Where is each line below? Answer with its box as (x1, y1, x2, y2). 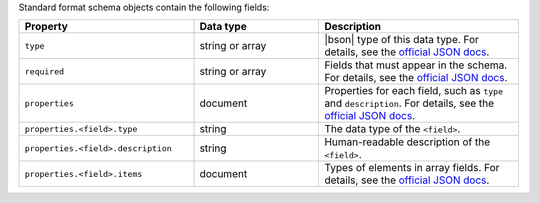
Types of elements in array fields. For (324, 161, 500, 175)
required (24, 66, 65, 77)
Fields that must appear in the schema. (324, 58, 508, 72)
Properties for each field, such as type (324, 84, 504, 98)
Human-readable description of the (324, 135, 491, 149)
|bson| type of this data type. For (324, 33, 480, 47)
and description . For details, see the (324, 96, 495, 110)
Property (24, 20, 69, 34)
